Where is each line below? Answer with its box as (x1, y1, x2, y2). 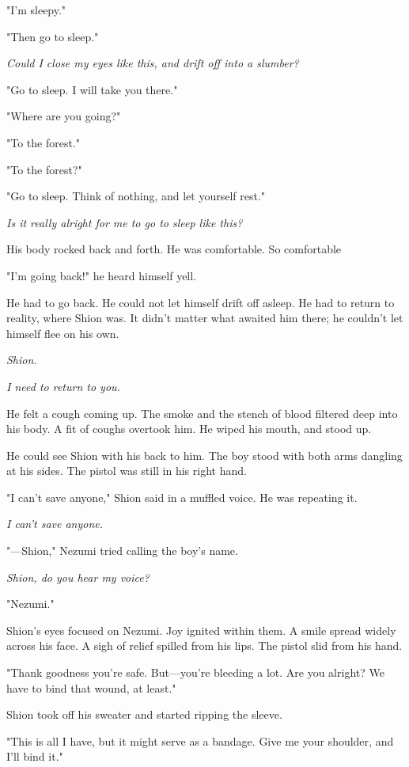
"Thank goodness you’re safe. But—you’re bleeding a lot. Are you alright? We (6, 664, 384, 681)
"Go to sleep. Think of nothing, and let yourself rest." (6, 188, 266, 204)
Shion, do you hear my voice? (6, 568, 150, 585)
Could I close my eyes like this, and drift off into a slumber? (6, 55, 299, 71)
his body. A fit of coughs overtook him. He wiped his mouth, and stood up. (6, 420, 372, 437)
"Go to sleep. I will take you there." (6, 81, 178, 97)
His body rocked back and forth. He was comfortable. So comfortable (6, 241, 342, 257)
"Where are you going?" (6, 108, 121, 124)
